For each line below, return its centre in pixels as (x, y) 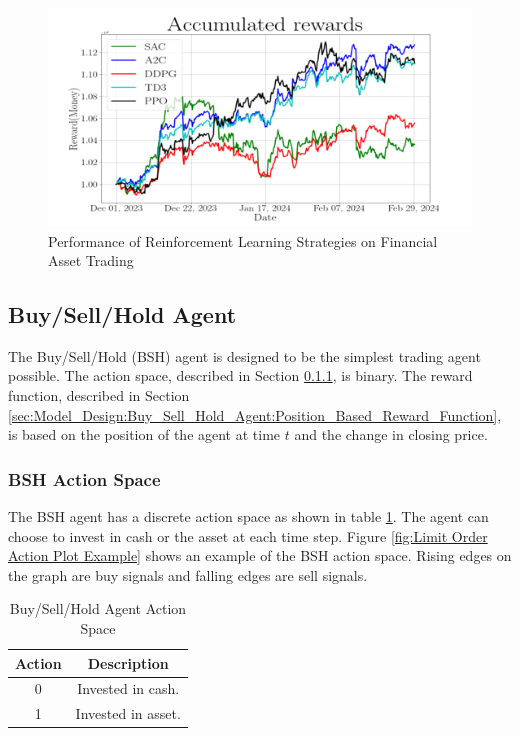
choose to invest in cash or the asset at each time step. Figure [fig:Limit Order (248, 535)
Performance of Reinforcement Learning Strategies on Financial (243, 240)
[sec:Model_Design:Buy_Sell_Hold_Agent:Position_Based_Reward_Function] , (255, 414)
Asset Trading (91, 260)
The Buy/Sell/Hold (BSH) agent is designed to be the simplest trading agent (244, 355)
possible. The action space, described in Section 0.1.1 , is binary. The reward (240, 375)
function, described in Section (99, 395)
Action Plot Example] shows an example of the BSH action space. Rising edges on (260, 555)
